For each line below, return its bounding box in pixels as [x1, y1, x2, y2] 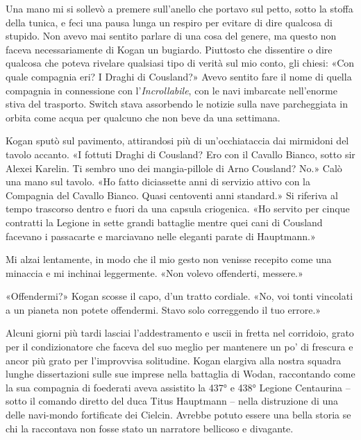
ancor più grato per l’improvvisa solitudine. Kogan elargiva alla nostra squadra [6, 353, 342, 367]
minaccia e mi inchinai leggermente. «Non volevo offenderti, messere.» [6, 265, 303, 280]
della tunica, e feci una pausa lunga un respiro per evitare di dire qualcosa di [6, 15, 333, 29]
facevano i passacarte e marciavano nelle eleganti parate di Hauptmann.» [6, 228, 316, 243]
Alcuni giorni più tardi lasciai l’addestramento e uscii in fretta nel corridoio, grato [6, 325, 354, 340]
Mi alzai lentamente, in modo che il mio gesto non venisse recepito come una [6, 252, 332, 266]
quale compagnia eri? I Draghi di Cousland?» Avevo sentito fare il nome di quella [6, 69, 352, 83]
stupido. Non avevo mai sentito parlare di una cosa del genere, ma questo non [6, 28, 337, 43]
